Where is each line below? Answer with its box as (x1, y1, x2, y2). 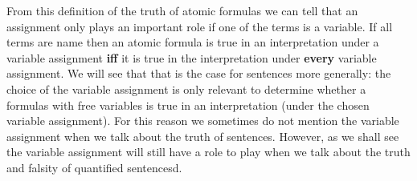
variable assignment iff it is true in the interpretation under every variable (6, 49, 377, 66)
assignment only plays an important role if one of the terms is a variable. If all (6, 18, 393, 34)
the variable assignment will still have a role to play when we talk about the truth (6, 143, 411, 160)
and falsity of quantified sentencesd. (6, 159, 182, 175)
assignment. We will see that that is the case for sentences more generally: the (6, 65, 391, 82)
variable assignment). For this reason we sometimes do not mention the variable (6, 112, 399, 129)
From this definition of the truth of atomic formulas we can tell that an (6, 2, 358, 18)
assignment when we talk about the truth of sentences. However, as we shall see (6, 127, 399, 144)
